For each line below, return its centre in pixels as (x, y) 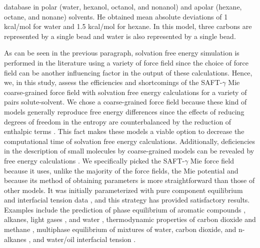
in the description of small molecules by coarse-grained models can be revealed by (129, 151)
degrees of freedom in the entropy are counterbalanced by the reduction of (118, 121)
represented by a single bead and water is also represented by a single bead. (120, 36)
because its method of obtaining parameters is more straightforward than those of (129, 180)
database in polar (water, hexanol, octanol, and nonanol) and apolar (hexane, (123, 6)
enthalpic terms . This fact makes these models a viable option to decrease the (124, 131)
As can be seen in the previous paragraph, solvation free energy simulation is (122, 53)
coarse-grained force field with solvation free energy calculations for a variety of (125, 92)
